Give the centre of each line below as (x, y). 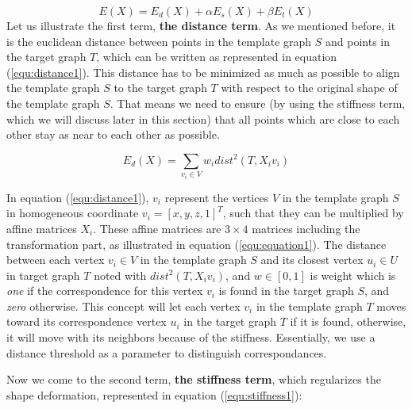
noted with (120, 275)
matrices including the (306, 228)
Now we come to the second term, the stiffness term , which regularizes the (194, 379)
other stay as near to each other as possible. (113, 134)
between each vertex (56, 260)
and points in (358, 41)
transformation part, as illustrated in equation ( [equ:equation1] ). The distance (196, 244)
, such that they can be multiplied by (313, 213)
